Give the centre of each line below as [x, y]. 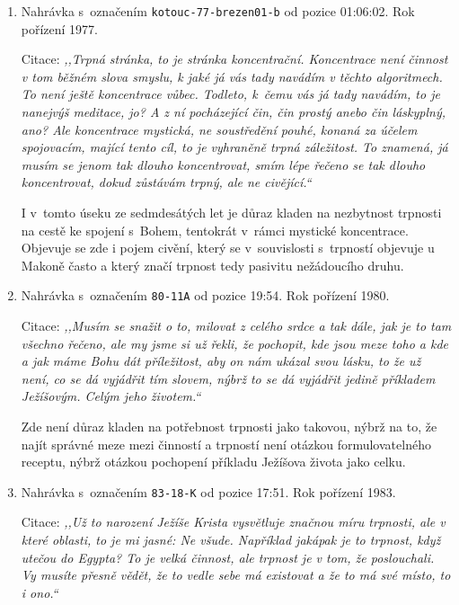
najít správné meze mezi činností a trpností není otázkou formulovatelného [226, 444]
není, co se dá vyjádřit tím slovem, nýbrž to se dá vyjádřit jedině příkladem [228, 378]
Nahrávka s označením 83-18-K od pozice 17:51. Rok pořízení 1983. [208, 491]
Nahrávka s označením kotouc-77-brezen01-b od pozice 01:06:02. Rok [218, 11]
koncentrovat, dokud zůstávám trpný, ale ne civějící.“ [166, 182]
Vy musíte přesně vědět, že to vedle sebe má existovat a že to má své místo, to [236, 575]
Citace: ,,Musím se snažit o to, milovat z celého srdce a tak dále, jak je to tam [236, 326]
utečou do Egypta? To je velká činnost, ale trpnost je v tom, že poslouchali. [228, 557]
